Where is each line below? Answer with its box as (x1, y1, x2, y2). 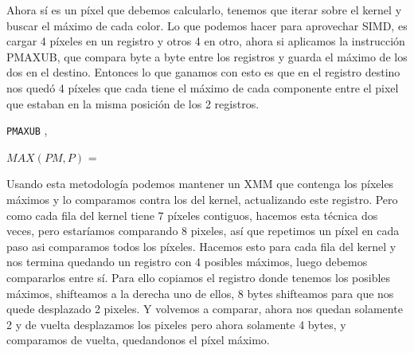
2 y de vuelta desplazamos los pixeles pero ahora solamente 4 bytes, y (6, 316, 346, 332)
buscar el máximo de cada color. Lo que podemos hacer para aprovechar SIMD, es (6, 17, 408, 33)
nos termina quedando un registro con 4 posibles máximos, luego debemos (6, 253, 368, 270)
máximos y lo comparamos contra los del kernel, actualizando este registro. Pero (6, 191, 398, 207)
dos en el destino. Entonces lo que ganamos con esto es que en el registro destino (6, 64, 400, 80)
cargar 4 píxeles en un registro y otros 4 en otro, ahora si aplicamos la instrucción (6, 33, 405, 49)
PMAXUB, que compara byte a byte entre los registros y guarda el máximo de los (6, 48, 408, 65)
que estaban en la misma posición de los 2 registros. (6, 95, 260, 112)
